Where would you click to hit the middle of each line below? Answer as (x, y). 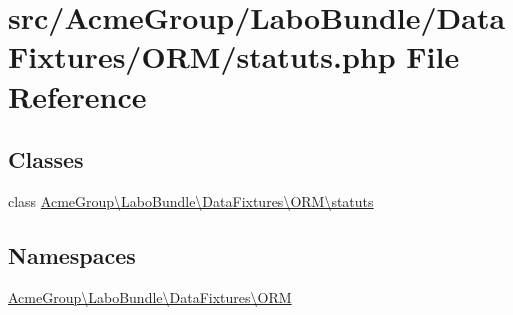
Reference (77, 95)
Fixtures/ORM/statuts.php (202, 56)
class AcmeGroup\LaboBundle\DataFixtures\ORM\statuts (191, 200)
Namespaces (72, 254)
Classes (46, 159)
